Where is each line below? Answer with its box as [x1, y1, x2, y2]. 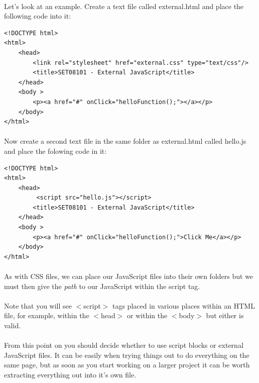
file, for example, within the [4, 310, 89, 321]
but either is [206, 310, 244, 321]
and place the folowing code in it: [4, 145, 107, 156]
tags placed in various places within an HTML [112, 300, 255, 311]
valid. [4, 320, 21, 330]
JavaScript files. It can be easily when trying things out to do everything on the [4, 349, 249, 360]
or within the [127, 310, 168, 321]
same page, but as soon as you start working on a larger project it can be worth [4, 359, 250, 370]
